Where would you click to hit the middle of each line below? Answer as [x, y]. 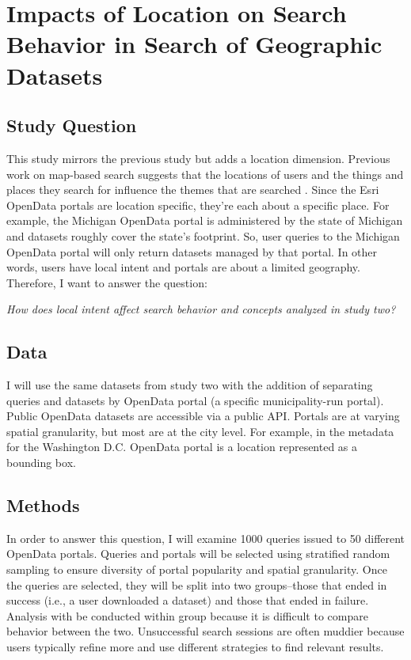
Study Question [72, 125]
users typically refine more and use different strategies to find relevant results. [195, 647]
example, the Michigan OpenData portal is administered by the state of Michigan [205, 220]
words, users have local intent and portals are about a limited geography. [183, 267]
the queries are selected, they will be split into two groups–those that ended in [197, 584]
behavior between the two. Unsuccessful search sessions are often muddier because [205, 631]
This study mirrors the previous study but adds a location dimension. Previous [198, 158]
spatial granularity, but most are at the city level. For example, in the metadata [200, 431]
